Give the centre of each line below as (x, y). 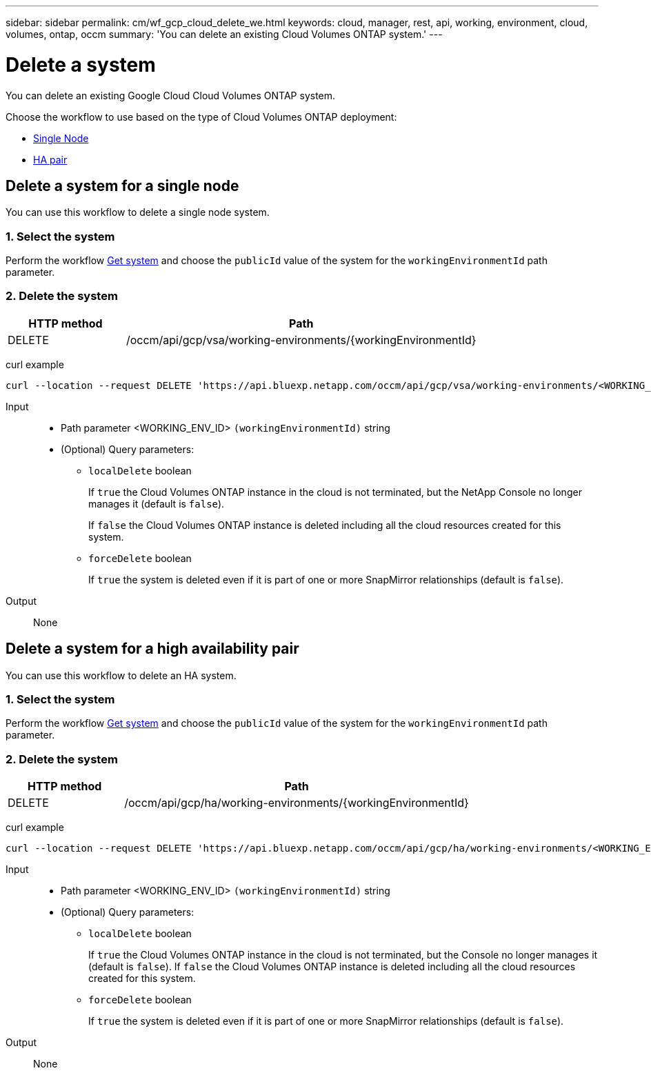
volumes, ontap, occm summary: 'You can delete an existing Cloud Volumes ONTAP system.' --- (224, 34)
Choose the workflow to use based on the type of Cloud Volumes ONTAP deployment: (201, 117)
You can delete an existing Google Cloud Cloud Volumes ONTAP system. (171, 95)
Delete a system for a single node (122, 185)
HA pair (50, 159)
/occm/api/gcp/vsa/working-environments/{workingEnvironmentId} (301, 340)
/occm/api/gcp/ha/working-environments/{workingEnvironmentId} (297, 803)
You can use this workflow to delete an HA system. (121, 675)
